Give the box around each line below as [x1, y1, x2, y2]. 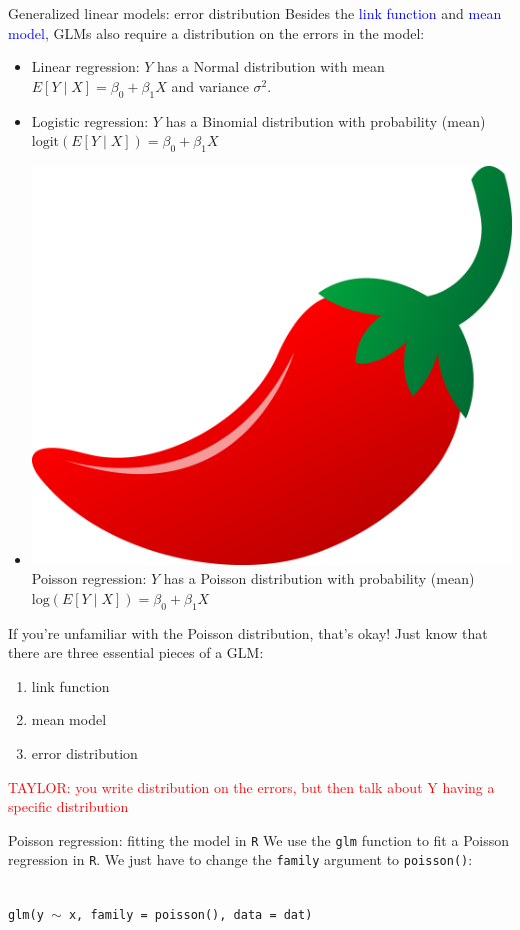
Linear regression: [31, 56, 140, 77]
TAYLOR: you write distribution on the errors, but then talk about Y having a [8, 776, 495, 797]
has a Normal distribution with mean [157, 56, 385, 77]
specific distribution [8, 796, 129, 817]
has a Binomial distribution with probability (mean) [165, 110, 486, 131]
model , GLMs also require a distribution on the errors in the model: [8, 22, 425, 43]
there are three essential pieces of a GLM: [8, 642, 264, 663]
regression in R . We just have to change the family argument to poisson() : [8, 849, 473, 870]
